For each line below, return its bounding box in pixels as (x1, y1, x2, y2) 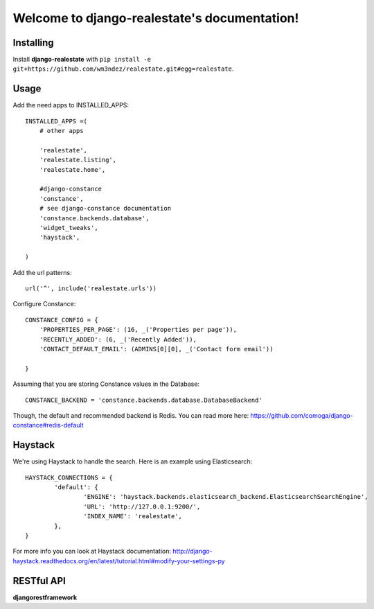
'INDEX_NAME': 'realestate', (83, 513, 183, 520)
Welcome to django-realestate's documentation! (12, 10, 299, 26)
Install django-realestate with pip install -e (12, 55, 152, 64)
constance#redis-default (12, 421, 84, 430)
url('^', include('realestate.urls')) (25, 285, 157, 292)
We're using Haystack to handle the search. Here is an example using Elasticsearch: (12, 457, 253, 466)
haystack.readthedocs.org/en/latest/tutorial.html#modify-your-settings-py (12, 556, 225, 565)
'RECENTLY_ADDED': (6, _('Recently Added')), (39, 335, 197, 343)
